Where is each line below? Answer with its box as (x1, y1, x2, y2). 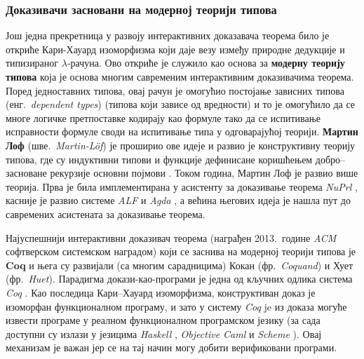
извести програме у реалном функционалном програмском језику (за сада (6, 313, 321, 327)
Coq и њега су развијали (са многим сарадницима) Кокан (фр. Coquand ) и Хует (6, 257, 353, 272)
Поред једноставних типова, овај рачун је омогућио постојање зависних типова (6, 83, 344, 97)
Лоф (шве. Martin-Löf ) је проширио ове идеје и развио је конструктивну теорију (6, 137, 356, 152)
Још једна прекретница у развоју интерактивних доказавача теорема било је (6, 28, 330, 43)
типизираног (6, 55, 59, 70)
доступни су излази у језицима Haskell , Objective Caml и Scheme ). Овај (6, 326, 322, 341)
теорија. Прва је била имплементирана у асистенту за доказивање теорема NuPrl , (6, 179, 358, 194)
